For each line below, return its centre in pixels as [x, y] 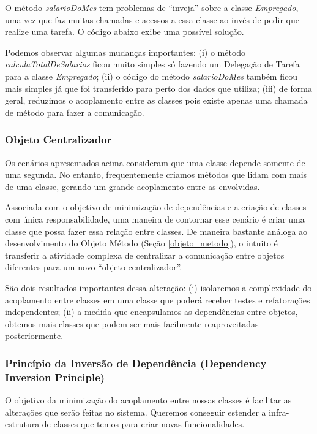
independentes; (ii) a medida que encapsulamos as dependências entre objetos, [151, 312]
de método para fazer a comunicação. [75, 112]
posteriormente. [34, 336]
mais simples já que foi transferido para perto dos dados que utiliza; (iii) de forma [158, 88]
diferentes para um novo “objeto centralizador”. [94, 267]
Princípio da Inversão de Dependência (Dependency [136, 363]
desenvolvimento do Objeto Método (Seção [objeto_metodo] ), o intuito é [141, 243]
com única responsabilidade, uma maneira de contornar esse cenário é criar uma [155, 219]
